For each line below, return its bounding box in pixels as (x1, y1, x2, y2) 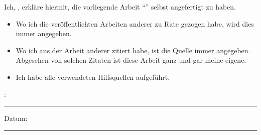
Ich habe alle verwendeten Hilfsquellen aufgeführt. (16, 71, 170, 82)
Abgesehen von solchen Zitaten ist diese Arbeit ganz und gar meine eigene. (16, 55, 246, 65)
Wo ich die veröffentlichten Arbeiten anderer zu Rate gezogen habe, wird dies (16, 18, 254, 29)
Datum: (4, 113, 28, 123)
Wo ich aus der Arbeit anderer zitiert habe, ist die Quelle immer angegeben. (16, 45, 250, 55)
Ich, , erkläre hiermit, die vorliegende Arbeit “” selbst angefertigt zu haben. (4, 2, 236, 12)
